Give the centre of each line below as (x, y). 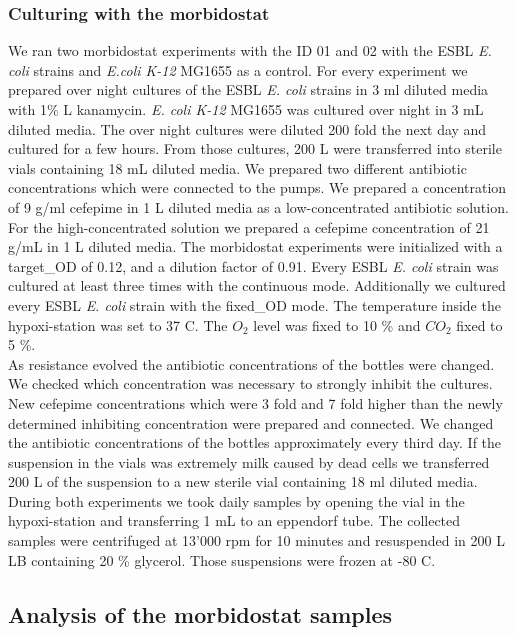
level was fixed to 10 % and (337, 324)
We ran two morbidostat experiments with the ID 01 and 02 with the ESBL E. (250, 50)
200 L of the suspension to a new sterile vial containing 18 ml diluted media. (243, 481)
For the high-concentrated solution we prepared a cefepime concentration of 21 (249, 226)
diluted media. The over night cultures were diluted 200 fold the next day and (247, 128)
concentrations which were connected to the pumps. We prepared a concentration (257, 187)
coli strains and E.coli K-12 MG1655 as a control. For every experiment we (238, 69)
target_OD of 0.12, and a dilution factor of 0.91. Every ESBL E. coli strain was (253, 265)
